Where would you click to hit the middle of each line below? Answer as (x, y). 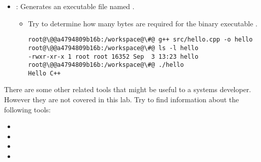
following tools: (28, 109)
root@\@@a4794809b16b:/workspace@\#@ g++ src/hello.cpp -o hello (140, 40)
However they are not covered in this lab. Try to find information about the (122, 99)
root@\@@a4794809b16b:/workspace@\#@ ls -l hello (113, 48)
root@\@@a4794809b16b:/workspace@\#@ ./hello (106, 65)
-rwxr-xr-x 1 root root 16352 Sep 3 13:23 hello (113, 56)
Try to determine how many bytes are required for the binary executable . (143, 23)
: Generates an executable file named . (75, 6)
